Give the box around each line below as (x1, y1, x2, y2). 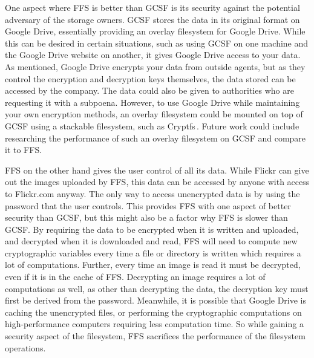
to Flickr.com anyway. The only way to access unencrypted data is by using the (5, 187, 300, 200)
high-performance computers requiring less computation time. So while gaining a (5, 317, 304, 330)
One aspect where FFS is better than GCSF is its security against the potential (5, 1, 300, 13)
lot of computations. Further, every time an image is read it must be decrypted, (5, 258, 301, 271)
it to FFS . (5, 143, 42, 156)
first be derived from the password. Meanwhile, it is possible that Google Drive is (5, 294, 307, 307)
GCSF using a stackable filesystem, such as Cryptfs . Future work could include (5, 119, 299, 132)
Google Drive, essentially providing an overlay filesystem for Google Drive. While (5, 25, 306, 37)
